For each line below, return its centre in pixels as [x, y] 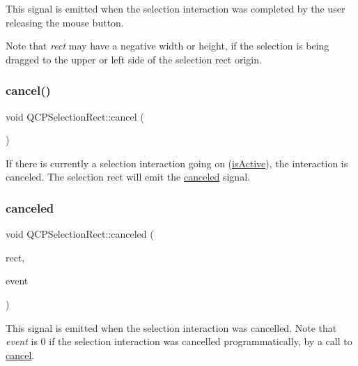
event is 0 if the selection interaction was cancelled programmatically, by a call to [179, 341]
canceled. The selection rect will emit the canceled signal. [128, 177]
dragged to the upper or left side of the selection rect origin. [134, 59]
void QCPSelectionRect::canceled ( [80, 234]
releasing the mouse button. [65, 22]
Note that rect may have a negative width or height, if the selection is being [168, 46]
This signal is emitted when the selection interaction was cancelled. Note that [171, 327]
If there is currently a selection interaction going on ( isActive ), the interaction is [177, 163]
